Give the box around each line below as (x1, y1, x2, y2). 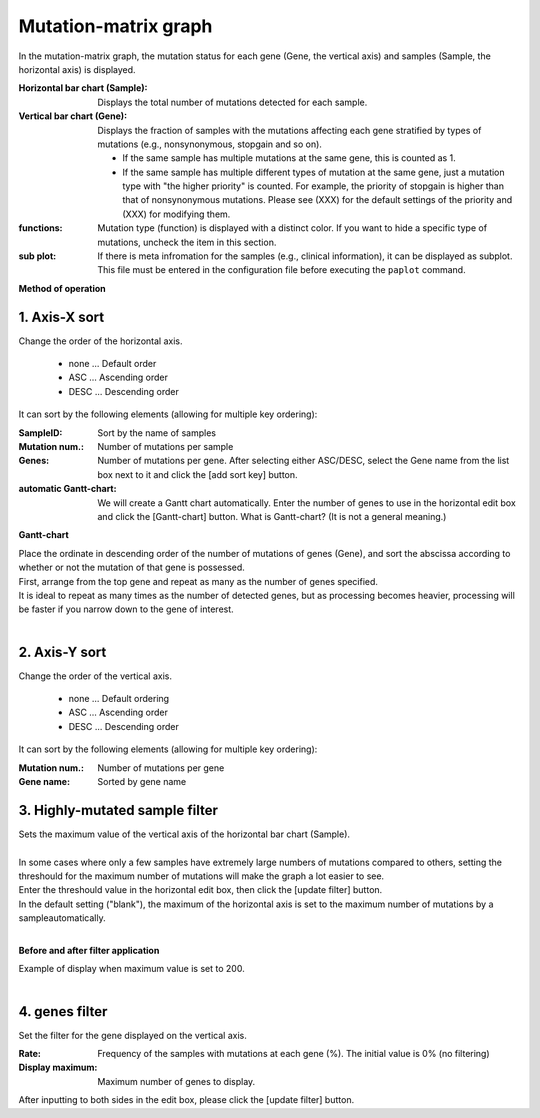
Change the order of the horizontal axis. (18, 335, 183, 347)
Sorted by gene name (97, 775, 187, 787)
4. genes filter (18, 1003, 108, 1020)
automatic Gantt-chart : (18, 483, 117, 495)
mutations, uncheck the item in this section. (97, 236, 277, 248)
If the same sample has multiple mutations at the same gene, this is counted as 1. (122, 152, 457, 164)
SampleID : (18, 426, 63, 439)
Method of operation (18, 282, 107, 294)
